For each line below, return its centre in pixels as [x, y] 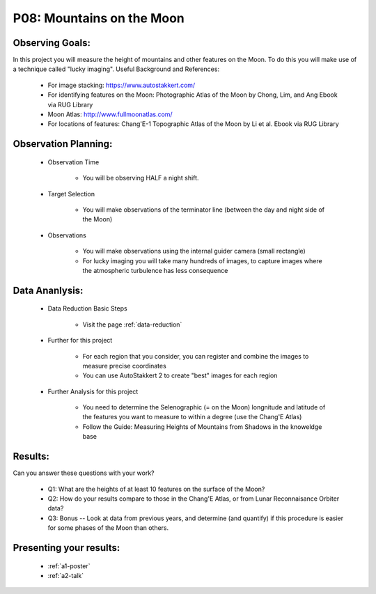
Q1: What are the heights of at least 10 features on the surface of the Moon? [156, 489]
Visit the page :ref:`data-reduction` [132, 325]
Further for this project [80, 341]
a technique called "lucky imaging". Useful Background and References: [116, 69]
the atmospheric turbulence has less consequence [155, 270]
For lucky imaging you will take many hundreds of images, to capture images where [203, 260]
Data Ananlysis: [48, 290]
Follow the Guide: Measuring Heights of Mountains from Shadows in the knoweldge [202, 427]
